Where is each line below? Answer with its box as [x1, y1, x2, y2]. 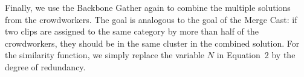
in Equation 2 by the [216, 49, 296, 61]
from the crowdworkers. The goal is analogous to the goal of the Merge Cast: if [5, 13, 297, 25]
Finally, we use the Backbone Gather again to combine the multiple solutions [5, 1, 291, 13]
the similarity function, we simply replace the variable [5, 49, 205, 61]
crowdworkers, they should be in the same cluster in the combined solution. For [5, 36, 300, 49]
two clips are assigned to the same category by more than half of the [5, 25, 259, 38]
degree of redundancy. [5, 60, 86, 73]
